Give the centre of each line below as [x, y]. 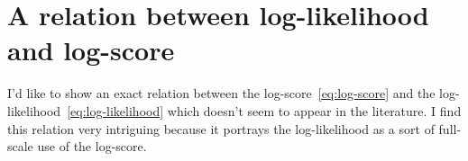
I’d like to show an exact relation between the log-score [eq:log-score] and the [221, 93]
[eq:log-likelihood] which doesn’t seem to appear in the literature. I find [264, 110]
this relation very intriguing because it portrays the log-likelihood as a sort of [221, 128]
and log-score [91, 50]
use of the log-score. [92, 146]
